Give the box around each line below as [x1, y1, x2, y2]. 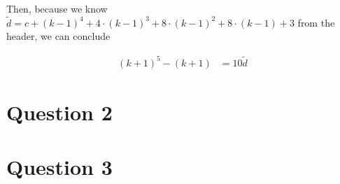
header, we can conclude [6, 29, 111, 43]
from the [297, 15, 335, 29]
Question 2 [6, 97, 113, 126]
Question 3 [6, 153, 113, 181]
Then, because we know [6, 1, 108, 15]
